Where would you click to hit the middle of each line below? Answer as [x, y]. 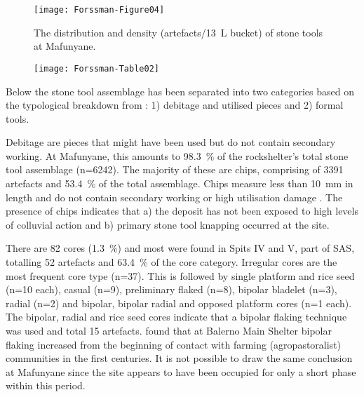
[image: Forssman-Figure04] [99, 10]
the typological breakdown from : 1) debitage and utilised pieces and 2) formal [175, 105]
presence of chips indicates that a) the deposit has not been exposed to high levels [182, 211]
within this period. [46, 385]
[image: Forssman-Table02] [96, 68]
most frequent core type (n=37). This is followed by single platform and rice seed [180, 275]
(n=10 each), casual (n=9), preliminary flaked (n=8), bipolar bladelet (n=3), [171, 289]
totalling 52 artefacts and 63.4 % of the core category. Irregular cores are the [171, 262]
